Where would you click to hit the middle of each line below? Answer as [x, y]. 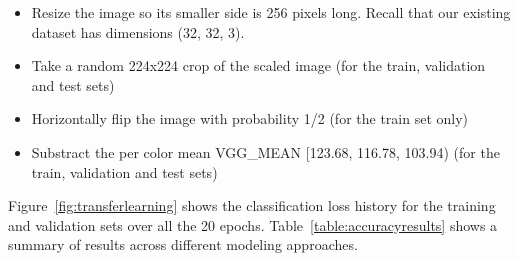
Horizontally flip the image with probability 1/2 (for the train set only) [250, 118]
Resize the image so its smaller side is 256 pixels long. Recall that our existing [271, 12]
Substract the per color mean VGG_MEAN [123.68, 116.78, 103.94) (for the [265, 151]
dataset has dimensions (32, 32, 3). [138, 31]
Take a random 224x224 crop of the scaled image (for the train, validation [258, 65]
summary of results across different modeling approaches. [183, 244]
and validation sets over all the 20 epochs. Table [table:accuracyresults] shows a [253, 224]
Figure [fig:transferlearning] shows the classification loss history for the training [252, 205]
